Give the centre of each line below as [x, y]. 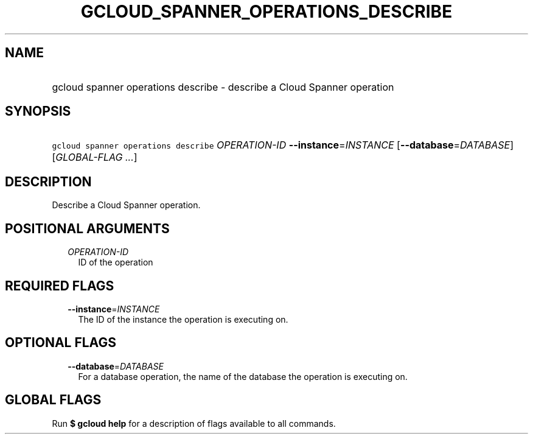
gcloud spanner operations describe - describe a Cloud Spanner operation [223, 87]
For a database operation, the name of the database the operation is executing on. [243, 376]
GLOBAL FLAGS [53, 400]
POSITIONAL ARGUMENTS [87, 228]
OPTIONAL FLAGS [61, 343]
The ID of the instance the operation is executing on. [183, 319]
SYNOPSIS [38, 111]
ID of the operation [116, 262]
